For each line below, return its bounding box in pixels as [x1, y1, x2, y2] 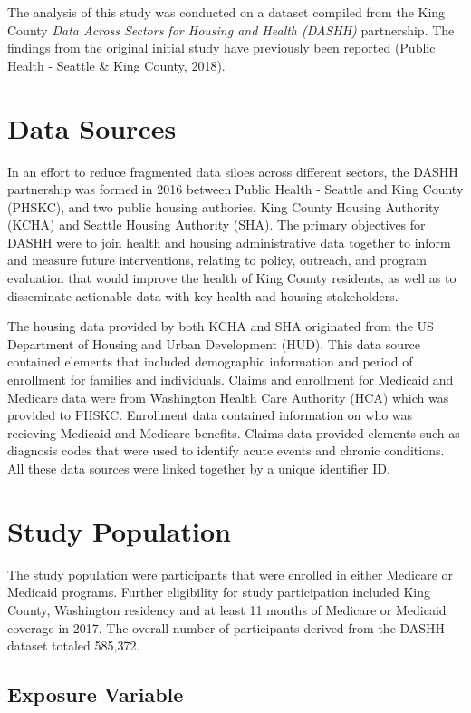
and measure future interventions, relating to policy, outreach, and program [7, 250, 427, 269]
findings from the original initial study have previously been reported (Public [7, 38, 436, 57]
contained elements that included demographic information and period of [7, 352, 413, 371]
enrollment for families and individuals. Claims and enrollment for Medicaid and [7, 370, 454, 389]
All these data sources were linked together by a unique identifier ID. [7, 459, 390, 477]
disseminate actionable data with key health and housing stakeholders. [7, 286, 399, 305]
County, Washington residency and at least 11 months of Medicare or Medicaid [7, 600, 447, 619]
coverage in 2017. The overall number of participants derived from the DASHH [7, 618, 446, 637]
